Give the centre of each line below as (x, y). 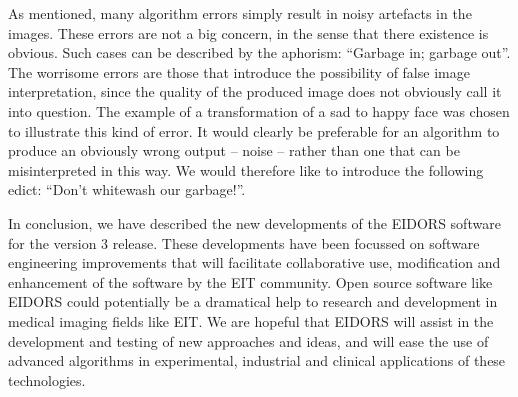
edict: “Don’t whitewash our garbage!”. (127, 189)
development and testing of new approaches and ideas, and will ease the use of (248, 340)
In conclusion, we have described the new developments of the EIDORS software (254, 222)
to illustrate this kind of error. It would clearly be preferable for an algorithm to (254, 130)
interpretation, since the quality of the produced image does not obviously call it (255, 91)
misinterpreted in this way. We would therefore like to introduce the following (246, 169)
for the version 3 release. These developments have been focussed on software (244, 242)
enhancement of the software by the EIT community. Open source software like (250, 281)
